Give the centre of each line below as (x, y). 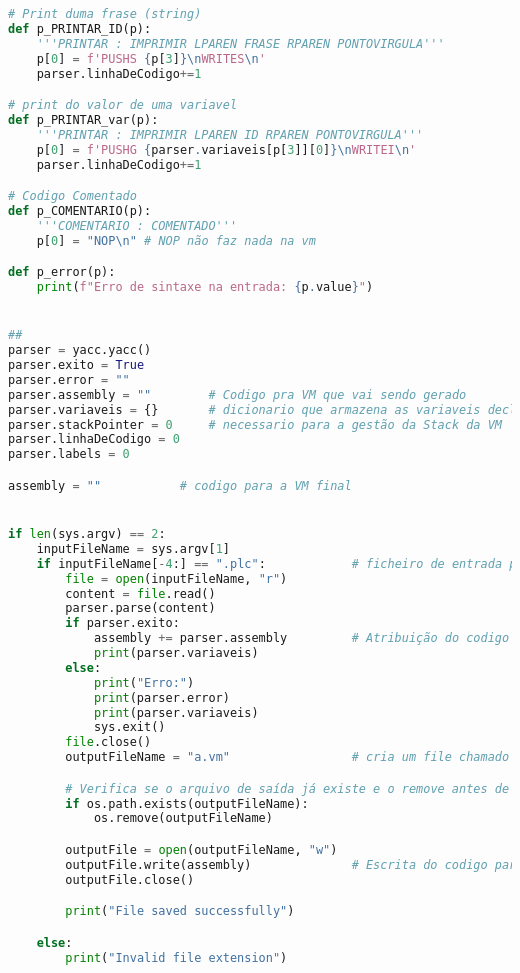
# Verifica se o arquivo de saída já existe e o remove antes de (287, 788)
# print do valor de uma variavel (123, 105)
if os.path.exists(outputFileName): (187, 803)
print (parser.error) (161, 697)
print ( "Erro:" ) (144, 682)
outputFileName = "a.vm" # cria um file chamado (287, 757)
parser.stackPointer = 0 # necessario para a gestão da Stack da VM (255, 424)
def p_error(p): (62, 272)
